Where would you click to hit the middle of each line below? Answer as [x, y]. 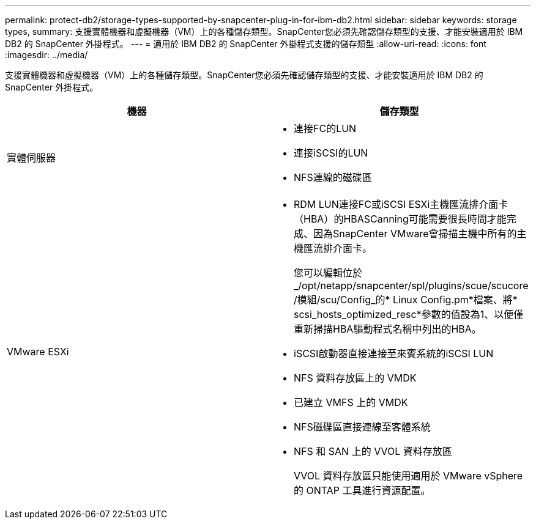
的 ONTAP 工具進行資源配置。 [362, 490]
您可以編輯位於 [328, 273]
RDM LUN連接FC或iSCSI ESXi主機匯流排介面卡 [401, 204]
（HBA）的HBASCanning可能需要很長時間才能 [400, 219]
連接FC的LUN [325, 128]
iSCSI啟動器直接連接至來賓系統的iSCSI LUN [394, 353]
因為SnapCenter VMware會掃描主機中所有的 [415, 234]
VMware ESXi [38, 352]
